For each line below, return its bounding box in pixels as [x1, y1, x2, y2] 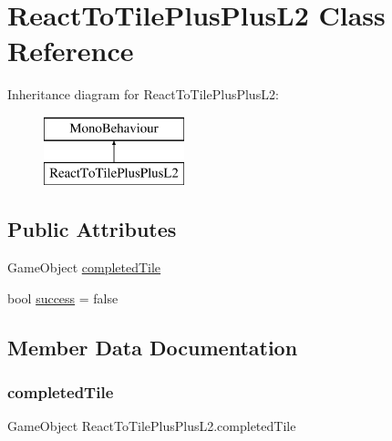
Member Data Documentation [7, 333, 298, 361]
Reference [7, 32, 134, 69]
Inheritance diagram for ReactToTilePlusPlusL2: [7, 85, 279, 104]
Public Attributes [7, 215, 177, 243]
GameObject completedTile [7, 258, 161, 277]
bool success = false [7, 288, 119, 307]
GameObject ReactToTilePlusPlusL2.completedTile [7, 416, 296, 436]
